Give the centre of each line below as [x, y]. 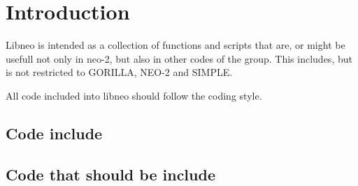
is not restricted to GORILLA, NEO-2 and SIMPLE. [119, 72]
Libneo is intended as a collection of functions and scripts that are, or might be [176, 45]
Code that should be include [110, 174]
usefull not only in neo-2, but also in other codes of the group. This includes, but [179, 58]
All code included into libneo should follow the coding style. [134, 95]
